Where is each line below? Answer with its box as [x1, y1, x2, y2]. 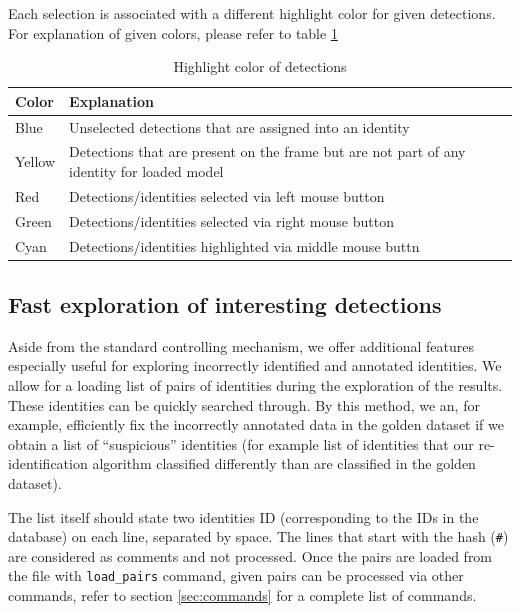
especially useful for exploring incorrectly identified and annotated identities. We [8, 355, 502, 376]
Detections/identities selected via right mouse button [69, 210, 394, 231]
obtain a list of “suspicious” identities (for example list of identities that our [8, 433, 474, 454]
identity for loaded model [69, 161, 224, 182]
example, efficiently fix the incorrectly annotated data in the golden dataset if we [8, 414, 504, 435]
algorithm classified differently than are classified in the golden [92, 453, 476, 474]
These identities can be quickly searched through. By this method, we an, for [8, 394, 480, 415]
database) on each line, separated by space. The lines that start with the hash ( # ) [8, 526, 509, 547]
